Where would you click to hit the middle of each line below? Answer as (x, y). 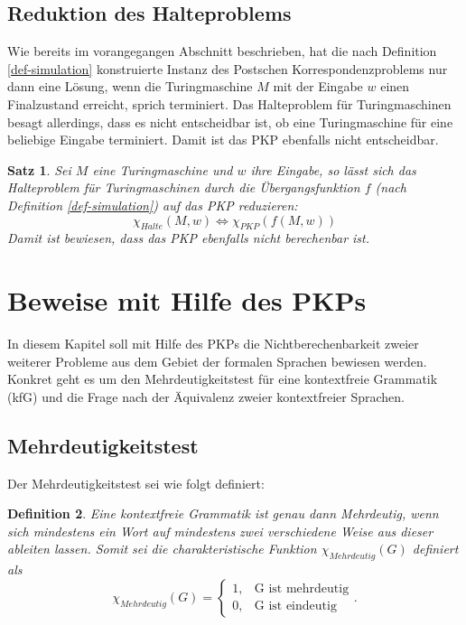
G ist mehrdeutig (302, 589)
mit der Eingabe (318, 86)
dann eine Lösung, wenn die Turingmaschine (130, 86)
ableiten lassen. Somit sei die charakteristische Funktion (162, 549)
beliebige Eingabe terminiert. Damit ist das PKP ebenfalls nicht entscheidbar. (223, 140)
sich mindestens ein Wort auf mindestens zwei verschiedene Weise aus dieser (220, 531)
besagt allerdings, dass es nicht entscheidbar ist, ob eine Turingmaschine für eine (230, 121)
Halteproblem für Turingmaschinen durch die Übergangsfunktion (184, 187)
